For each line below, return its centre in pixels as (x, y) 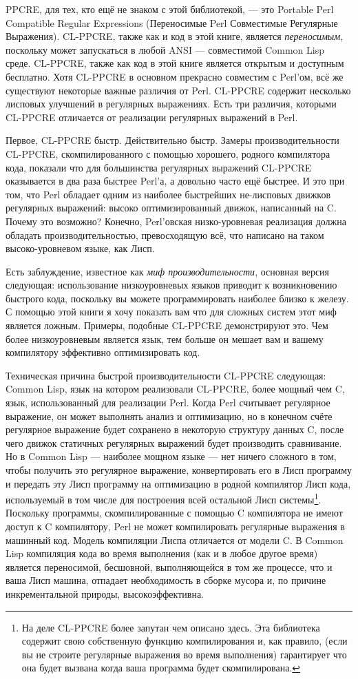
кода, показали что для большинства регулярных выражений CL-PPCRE (159, 167)
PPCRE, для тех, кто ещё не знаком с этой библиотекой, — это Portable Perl (170, 9)
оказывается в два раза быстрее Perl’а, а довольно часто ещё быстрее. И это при (175, 181)
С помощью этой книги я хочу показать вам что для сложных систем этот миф (171, 312)
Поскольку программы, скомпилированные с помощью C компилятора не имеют (174, 513)
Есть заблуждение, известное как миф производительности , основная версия (168, 271)
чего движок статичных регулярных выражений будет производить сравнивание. (174, 442)
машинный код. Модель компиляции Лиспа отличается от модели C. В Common (175, 540)
